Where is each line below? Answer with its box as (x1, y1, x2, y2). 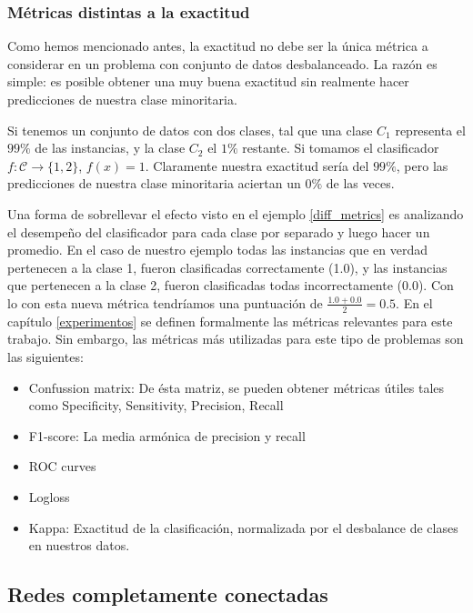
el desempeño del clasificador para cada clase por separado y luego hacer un (7, 222, 430, 241)
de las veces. (326, 174, 395, 193)
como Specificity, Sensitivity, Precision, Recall (28, 396, 284, 415)
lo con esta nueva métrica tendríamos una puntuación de (7, 293, 323, 312)
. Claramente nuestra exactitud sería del (145, 156, 369, 175)
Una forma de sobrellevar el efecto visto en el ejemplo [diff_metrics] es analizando (7, 204, 464, 223)
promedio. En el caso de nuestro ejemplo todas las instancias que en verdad (7, 240, 428, 259)
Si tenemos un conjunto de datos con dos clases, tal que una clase (7, 120, 373, 139)
